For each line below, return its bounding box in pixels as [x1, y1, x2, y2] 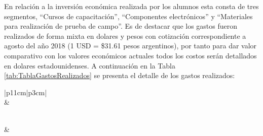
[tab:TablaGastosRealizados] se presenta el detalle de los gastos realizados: [4, 70, 235, 81]
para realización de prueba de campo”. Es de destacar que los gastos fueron [4, 21, 238, 31]
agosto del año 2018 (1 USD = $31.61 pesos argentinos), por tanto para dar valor [4, 40, 257, 51]
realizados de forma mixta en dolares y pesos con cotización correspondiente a [4, 30, 246, 41]
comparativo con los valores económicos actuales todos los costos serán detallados [4, 50, 257, 60]
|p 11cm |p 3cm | [4, 87, 47, 97]
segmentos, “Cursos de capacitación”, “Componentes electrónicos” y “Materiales [4, 11, 253, 21]
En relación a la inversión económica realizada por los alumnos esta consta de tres [4, 1, 259, 11]
